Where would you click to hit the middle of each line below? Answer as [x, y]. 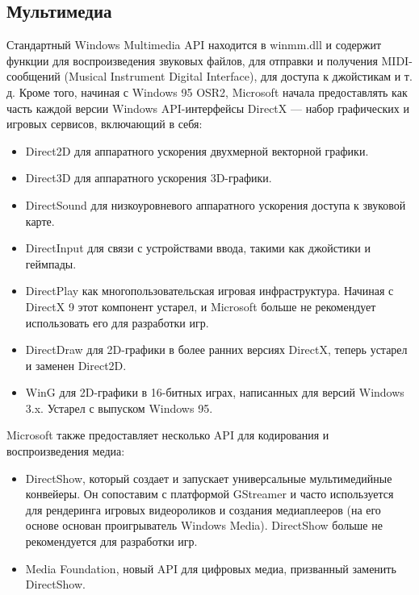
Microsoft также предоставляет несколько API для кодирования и [168, 435]
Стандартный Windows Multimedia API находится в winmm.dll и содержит [194, 45]
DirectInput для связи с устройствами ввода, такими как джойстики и [198, 248]
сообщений [34, 76]
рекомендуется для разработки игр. [111, 541]
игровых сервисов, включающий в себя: [105, 124]
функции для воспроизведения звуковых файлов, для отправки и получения [192, 60]
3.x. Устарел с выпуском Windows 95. [119, 408]
